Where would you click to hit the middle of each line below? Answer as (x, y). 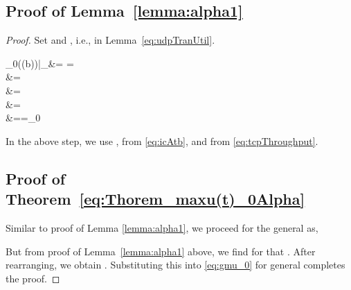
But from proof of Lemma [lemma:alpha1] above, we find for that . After (161, 251)
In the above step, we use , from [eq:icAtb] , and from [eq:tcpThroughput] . (162, 140)
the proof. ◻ (33, 278)
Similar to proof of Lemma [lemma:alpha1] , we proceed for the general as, (162, 227)
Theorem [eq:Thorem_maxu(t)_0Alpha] (155, 199)
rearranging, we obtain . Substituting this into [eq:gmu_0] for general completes (175, 265)
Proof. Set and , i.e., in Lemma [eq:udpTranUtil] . (110, 40)
